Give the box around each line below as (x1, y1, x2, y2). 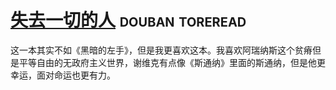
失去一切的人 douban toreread (10, 9, 247, 32)
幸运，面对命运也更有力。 (10, 69, 116, 81)
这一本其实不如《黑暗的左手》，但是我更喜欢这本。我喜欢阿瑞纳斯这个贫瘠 (10, 44, 313, 56)
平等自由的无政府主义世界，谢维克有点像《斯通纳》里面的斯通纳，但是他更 (18, 56, 326, 68)
